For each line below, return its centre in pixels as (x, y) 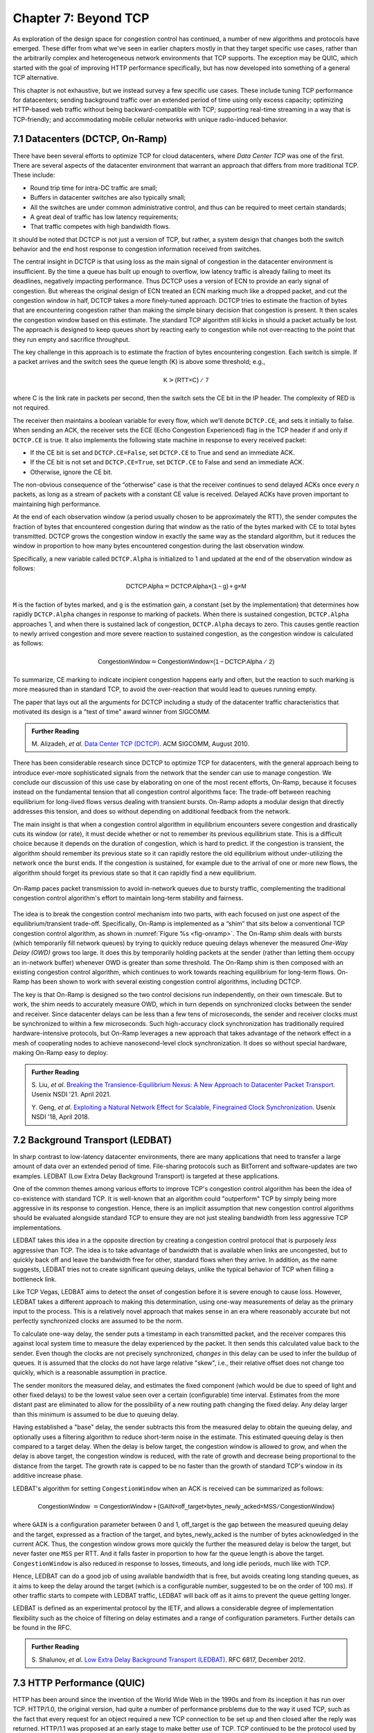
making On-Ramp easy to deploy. (61, 1053)
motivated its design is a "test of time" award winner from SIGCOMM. (112, 712)
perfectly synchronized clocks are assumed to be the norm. (98, 1321)
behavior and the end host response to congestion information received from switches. (137, 249)
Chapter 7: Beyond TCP (81, 18)
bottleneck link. (35, 1279)
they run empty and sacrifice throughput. (72, 339)
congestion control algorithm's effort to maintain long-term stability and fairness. (128, 898)
